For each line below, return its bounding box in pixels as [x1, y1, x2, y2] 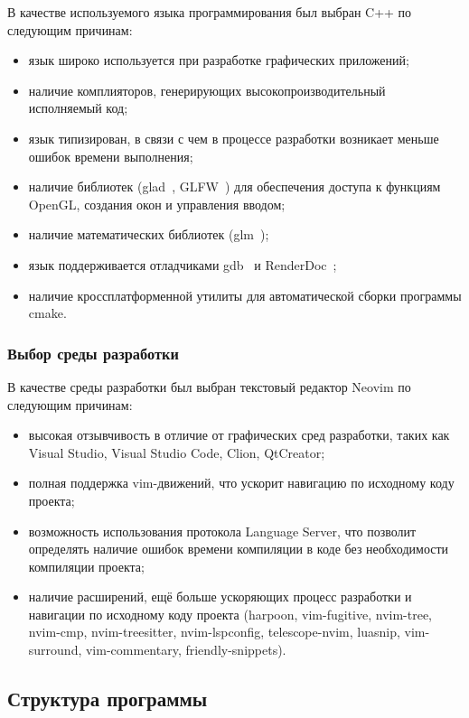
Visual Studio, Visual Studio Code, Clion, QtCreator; [28, 443, 325, 462]
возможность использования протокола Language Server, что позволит [28, 521, 417, 540]
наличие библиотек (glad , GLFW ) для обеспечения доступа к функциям [28, 177, 441, 196]
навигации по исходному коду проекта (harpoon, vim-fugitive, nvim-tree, [28, 604, 432, 623]
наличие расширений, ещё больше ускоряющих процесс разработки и [28, 587, 412, 606]
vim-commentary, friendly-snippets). [85, 640, 286, 659]
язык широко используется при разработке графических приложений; [28, 51, 409, 70]
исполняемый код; [28, 98, 128, 117]
